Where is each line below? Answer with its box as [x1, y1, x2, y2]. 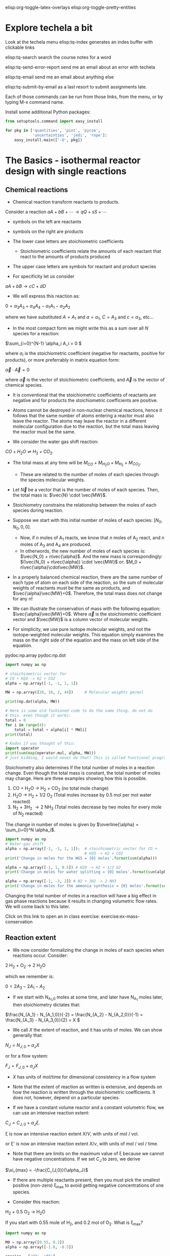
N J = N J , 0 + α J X [5, 1042, 39, 1049]
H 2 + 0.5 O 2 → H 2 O [5, 1208, 46, 1216]
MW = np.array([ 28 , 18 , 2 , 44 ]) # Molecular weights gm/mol [5, 690, 144, 695]
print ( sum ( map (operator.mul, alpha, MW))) [5, 750, 96, 756]
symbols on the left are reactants [12, 219, 82, 225]
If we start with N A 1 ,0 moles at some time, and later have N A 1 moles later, [12, 994, 163, 1002]
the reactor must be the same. [12, 428, 76, 434]
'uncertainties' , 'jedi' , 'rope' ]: [32, 132, 108, 138]
